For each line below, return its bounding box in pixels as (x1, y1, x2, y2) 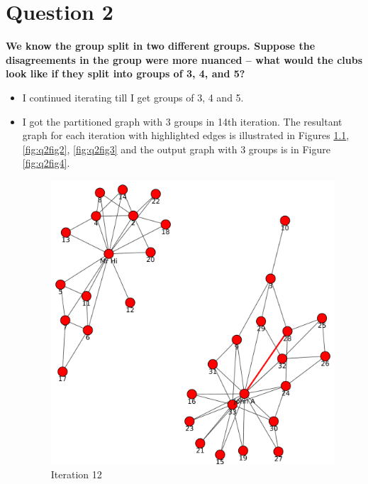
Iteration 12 (50, 466, 102, 481)
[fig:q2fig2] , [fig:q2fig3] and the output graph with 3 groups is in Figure (22, 141, 330, 156)
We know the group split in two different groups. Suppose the (6, 38, 316, 53)
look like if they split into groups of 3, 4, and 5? (6, 66, 245, 81)
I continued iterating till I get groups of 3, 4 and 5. (22, 89, 244, 104)
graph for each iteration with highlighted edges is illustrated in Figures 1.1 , (22, 128, 350, 143)
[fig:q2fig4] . (22, 155, 70, 170)
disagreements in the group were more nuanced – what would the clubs (6, 52, 363, 67)
